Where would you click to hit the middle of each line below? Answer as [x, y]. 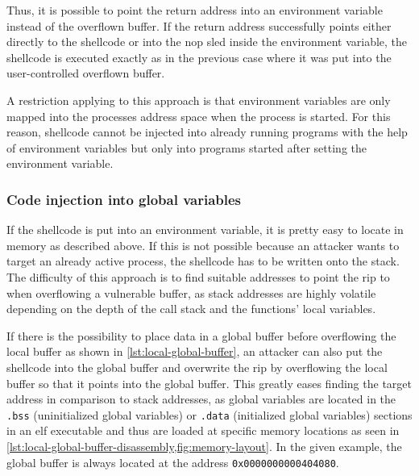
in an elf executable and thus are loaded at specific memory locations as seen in [203, 430]
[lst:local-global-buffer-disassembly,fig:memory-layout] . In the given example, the [204, 446]
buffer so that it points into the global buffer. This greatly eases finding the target [209, 383]
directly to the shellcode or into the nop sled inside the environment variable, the [207, 42]
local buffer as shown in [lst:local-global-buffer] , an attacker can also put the [195, 351]
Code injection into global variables [124, 199]
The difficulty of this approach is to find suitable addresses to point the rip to [198, 276]
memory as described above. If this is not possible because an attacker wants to [203, 245]
